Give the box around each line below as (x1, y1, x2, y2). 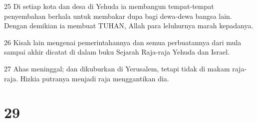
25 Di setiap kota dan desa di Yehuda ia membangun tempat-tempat (4, 1, 214, 11)
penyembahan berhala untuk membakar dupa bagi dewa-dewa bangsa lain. (4, 10, 232, 21)
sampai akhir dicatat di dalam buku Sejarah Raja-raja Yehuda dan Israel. (4, 47, 230, 57)
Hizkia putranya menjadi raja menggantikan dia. (20, 73, 169, 83)
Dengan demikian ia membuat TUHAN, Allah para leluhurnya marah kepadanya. (4, 20, 254, 31)
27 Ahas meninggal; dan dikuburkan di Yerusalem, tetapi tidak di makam (4, 63, 230, 73)
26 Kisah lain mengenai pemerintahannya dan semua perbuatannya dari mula (4, 37, 242, 47)
